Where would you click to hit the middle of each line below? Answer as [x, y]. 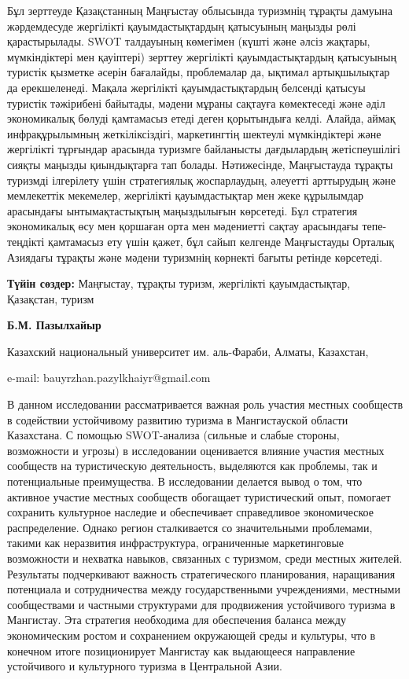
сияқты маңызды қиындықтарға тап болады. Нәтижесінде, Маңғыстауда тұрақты [200, 164]
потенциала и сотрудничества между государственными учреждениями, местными [204, 589]
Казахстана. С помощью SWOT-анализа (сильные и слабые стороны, [173, 435]
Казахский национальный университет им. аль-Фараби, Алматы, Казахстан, [188, 351]
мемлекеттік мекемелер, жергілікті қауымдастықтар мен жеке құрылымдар [186, 195]
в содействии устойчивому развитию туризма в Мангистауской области [178, 419]
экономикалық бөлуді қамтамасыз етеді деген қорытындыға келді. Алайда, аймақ [201, 118]
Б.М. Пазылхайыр [54, 325]
